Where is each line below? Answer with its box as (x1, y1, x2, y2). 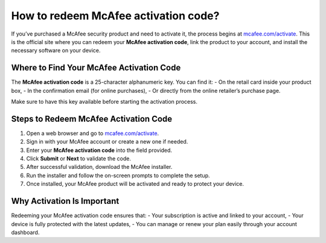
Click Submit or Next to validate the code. (26, 155, 132, 162)
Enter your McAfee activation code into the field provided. (26, 147, 172, 154)
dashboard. (11, 229, 40, 236)
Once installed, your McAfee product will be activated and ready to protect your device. (26, 180, 245, 188)
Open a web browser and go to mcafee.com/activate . (26, 130, 159, 137)
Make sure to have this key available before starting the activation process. (11, 98, 198, 106)
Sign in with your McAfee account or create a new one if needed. (26, 138, 188, 145)
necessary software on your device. (11, 47, 101, 54)
